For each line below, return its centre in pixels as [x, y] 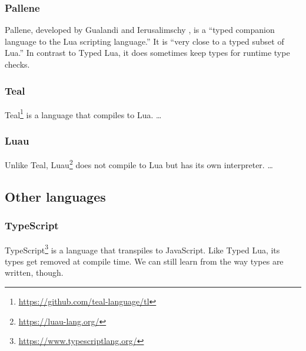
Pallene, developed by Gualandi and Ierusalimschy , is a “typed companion [140, 30]
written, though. [34, 273]
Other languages [55, 196]
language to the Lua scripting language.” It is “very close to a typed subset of [144, 41]
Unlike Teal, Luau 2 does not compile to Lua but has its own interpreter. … [139, 164]
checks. [17, 64]
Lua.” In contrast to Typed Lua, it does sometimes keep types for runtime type [147, 53]
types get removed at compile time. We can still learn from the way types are [144, 261]
